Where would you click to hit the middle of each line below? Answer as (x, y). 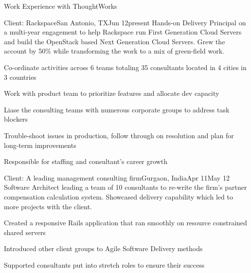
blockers (16, 119)
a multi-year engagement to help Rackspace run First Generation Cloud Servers (123, 32)
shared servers (25, 232)
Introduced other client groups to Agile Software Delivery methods (103, 248)
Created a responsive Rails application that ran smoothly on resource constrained (125, 223)
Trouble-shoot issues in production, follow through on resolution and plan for (119, 135)
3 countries (20, 77)
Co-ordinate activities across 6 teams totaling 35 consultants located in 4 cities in (125, 67)
